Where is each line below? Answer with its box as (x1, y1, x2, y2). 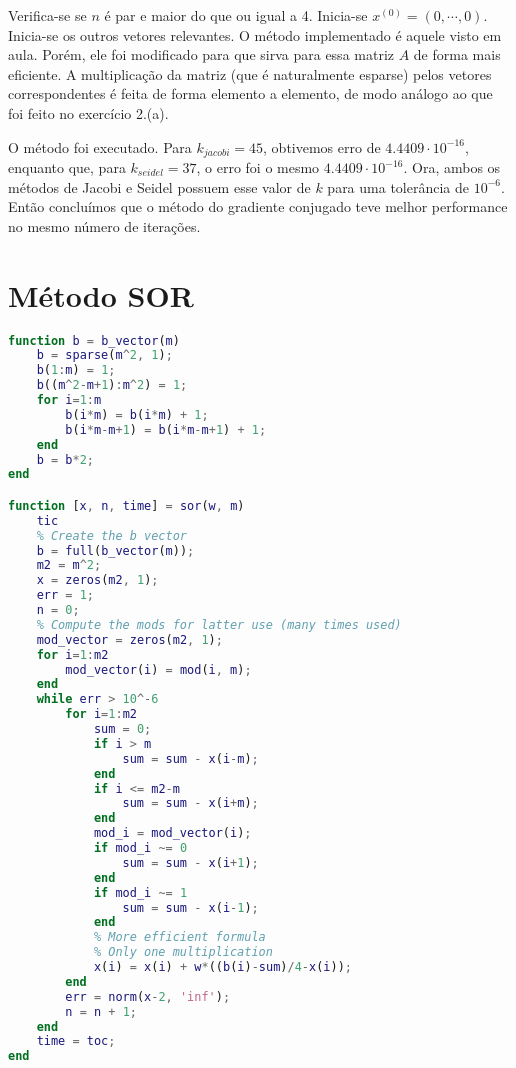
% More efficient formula (93, 930, 266, 945)
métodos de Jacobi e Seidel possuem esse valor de (8, 176, 311, 197)
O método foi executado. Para (8, 136, 192, 157)
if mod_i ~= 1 (93, 885, 188, 900)
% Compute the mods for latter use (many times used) (36, 617, 402, 632)
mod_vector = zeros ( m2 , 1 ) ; (36, 632, 223, 647)
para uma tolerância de (327, 176, 469, 197)
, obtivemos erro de (263, 136, 381, 157)
